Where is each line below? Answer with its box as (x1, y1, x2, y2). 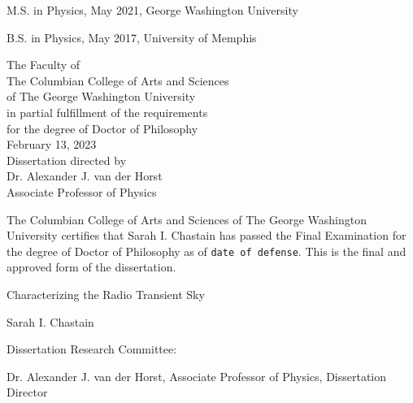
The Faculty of (7, 56, 80, 73)
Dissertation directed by (7, 151, 127, 168)
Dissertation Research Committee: (7, 340, 177, 357)
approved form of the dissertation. (7, 258, 176, 275)
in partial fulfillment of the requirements (7, 103, 208, 120)
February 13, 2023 (7, 136, 97, 153)
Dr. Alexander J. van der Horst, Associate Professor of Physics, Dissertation (7, 367, 387, 384)
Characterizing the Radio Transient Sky (7, 285, 205, 302)
